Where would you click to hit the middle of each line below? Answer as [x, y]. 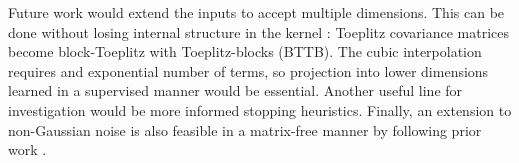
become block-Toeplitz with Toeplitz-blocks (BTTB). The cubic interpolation [245, 51]
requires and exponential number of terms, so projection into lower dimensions [248, 70]
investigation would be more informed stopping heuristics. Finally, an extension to [260, 109]
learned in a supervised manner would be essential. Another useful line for [235, 90]
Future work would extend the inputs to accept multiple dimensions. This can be [256, 12]
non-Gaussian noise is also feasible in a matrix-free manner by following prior [245, 129]
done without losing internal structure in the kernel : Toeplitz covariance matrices [258, 31]
